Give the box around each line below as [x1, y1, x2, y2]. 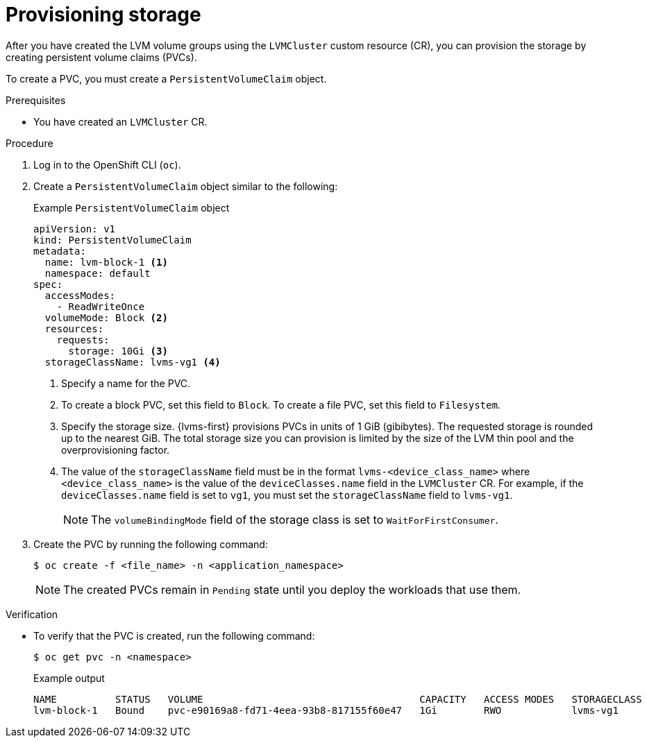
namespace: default [44, 267, 151, 279]
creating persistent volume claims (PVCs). [6, 51, 197, 63]
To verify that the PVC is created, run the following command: [33, 629, 315, 642]
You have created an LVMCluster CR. [33, 115, 208, 128]
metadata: [33, 245, 86, 257]
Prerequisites [6, 94, 66, 106]
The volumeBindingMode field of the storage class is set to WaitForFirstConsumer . [91, 512, 498, 527]
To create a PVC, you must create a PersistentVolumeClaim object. [6, 72, 327, 85]
